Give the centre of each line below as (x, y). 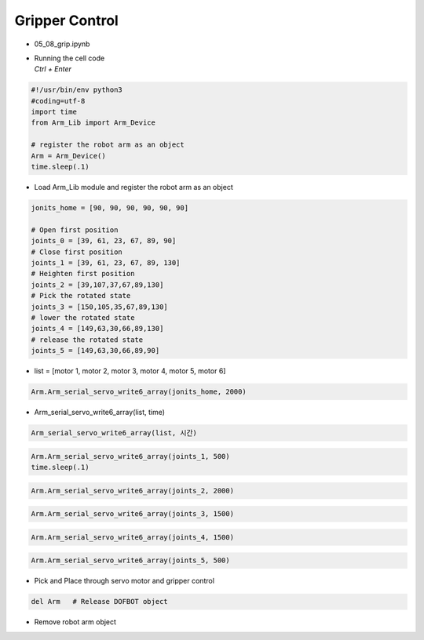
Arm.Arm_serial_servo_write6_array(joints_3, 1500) (133, 514)
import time (54, 112)
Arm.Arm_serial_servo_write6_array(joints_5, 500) (131, 560)
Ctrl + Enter (53, 69)
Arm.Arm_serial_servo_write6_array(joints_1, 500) (131, 456)
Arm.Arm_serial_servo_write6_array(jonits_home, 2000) (139, 392)
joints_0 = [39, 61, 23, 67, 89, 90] (104, 241)
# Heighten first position (83, 274)
